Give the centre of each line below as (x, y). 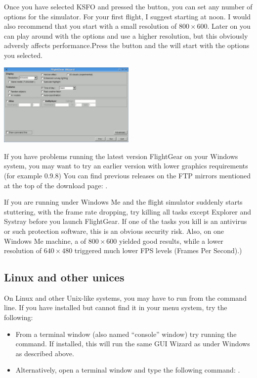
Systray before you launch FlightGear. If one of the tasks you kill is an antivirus (126, 221)
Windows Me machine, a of (45, 241)
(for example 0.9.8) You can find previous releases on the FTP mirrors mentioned (128, 175)
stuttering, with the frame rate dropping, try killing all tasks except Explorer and (128, 211)
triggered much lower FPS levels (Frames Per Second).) (158, 250)
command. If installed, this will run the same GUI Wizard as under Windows (133, 344)
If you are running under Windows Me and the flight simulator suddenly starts (123, 202)
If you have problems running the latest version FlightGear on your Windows (121, 156)
